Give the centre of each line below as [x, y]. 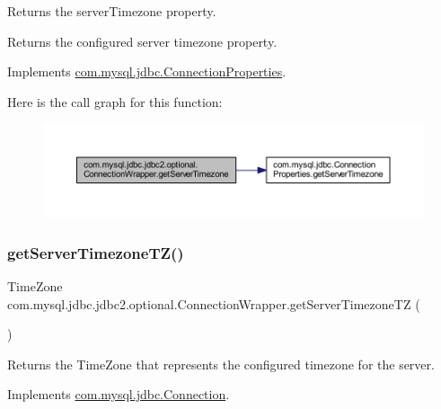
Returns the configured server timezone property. [142, 41]
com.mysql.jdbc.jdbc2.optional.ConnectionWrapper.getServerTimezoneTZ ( [214, 303]
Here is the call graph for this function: [115, 101]
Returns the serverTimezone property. [112, 11]
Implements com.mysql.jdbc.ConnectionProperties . [147, 71]
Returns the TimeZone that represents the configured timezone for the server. [221, 364]
